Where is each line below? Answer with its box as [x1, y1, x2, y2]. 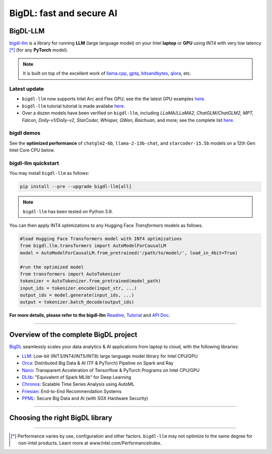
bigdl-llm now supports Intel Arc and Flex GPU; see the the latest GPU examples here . [22, 96, 206, 102]
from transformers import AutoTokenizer [20, 271, 121, 277]
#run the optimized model [20, 264, 84, 270]
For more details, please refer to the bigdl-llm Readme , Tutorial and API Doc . [9, 312, 171, 318]
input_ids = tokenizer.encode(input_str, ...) [20, 285, 137, 291]
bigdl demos [9, 129, 40, 137]
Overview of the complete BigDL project [9, 331, 138, 339]
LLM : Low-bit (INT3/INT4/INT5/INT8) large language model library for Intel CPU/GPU [22, 353, 198, 359]
